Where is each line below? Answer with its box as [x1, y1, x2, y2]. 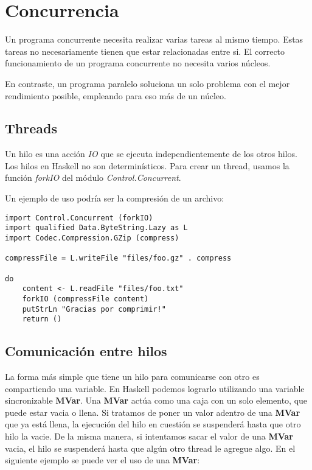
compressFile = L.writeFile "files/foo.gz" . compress [5, 254, 232, 263]
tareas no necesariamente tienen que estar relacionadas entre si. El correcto [5, 44, 285, 57]
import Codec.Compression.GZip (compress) [5, 233, 179, 242]
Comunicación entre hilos [5, 342, 167, 360]
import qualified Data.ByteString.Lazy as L [5, 223, 188, 233]
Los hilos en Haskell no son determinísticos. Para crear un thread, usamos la [5, 159, 289, 172]
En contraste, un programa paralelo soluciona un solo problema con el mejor [5, 77, 290, 89]
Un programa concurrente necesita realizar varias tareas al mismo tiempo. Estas [5, 33, 303, 46]
